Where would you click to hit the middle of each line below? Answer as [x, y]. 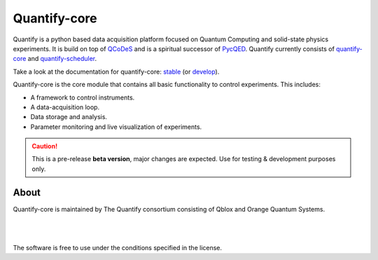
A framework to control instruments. [83, 97]
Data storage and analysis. [69, 117]
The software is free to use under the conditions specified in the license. [118, 247]
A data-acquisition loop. [65, 107]
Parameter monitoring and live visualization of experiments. [116, 127]
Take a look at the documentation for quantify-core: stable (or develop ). [116, 71]
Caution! [45, 146]
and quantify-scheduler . [62, 59]
